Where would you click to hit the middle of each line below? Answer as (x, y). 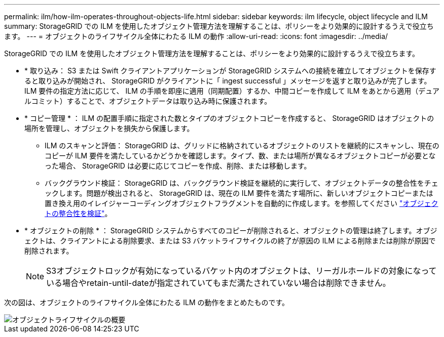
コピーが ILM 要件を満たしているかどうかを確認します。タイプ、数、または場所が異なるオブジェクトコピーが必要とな (240, 156)
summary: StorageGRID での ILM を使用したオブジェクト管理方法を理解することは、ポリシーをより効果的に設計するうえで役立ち (219, 26)
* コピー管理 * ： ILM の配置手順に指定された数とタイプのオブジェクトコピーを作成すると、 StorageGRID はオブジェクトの (229, 118)
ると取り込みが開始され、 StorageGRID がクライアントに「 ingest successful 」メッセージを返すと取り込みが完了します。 (228, 81)
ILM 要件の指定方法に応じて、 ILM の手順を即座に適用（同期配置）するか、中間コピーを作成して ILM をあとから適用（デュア (232, 91)
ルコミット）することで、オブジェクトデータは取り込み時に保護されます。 (148, 101)
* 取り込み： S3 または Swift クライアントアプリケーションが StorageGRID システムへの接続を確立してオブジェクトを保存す (230, 71)
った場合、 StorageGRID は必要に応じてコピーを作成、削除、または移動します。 (178, 166)
